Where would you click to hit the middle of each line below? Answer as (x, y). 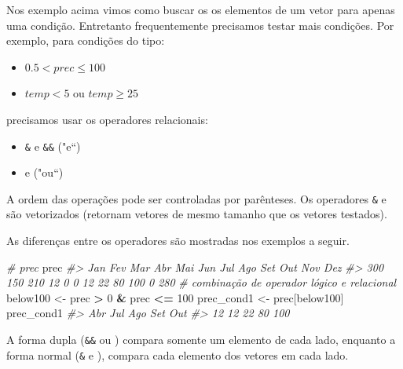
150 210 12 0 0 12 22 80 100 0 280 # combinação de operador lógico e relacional (201, 282)
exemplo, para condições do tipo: (86, 40)
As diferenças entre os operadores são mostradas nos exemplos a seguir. (178, 241)
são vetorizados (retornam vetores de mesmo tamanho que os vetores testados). (197, 214)
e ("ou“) (44, 172)
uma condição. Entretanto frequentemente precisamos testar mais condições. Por (200, 25)
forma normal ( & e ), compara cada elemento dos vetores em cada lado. (178, 354)
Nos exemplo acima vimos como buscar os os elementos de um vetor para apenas (201, 9)
